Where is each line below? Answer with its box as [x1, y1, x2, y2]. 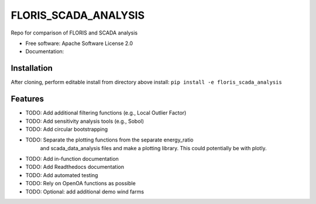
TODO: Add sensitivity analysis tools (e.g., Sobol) [25, 117, 145, 125]
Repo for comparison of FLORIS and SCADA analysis [11, 29, 138, 36]
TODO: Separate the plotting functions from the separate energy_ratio [25, 136, 194, 143]
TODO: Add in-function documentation [25, 155, 119, 162]
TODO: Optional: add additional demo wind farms [25, 188, 145, 195]
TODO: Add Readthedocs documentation [25, 164, 124, 171]
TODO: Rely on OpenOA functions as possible [25, 180, 136, 187]
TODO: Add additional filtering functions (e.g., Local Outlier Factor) [25, 109, 187, 116]
